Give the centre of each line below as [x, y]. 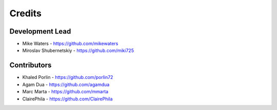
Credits [26, 13]
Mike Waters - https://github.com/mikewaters [70, 44]
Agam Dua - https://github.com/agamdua [66, 85]
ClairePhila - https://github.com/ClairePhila [67, 99]
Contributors [31, 65]
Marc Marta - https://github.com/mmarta [65, 92]
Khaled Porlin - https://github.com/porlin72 [68, 77]
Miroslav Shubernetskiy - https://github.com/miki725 [78, 50]
